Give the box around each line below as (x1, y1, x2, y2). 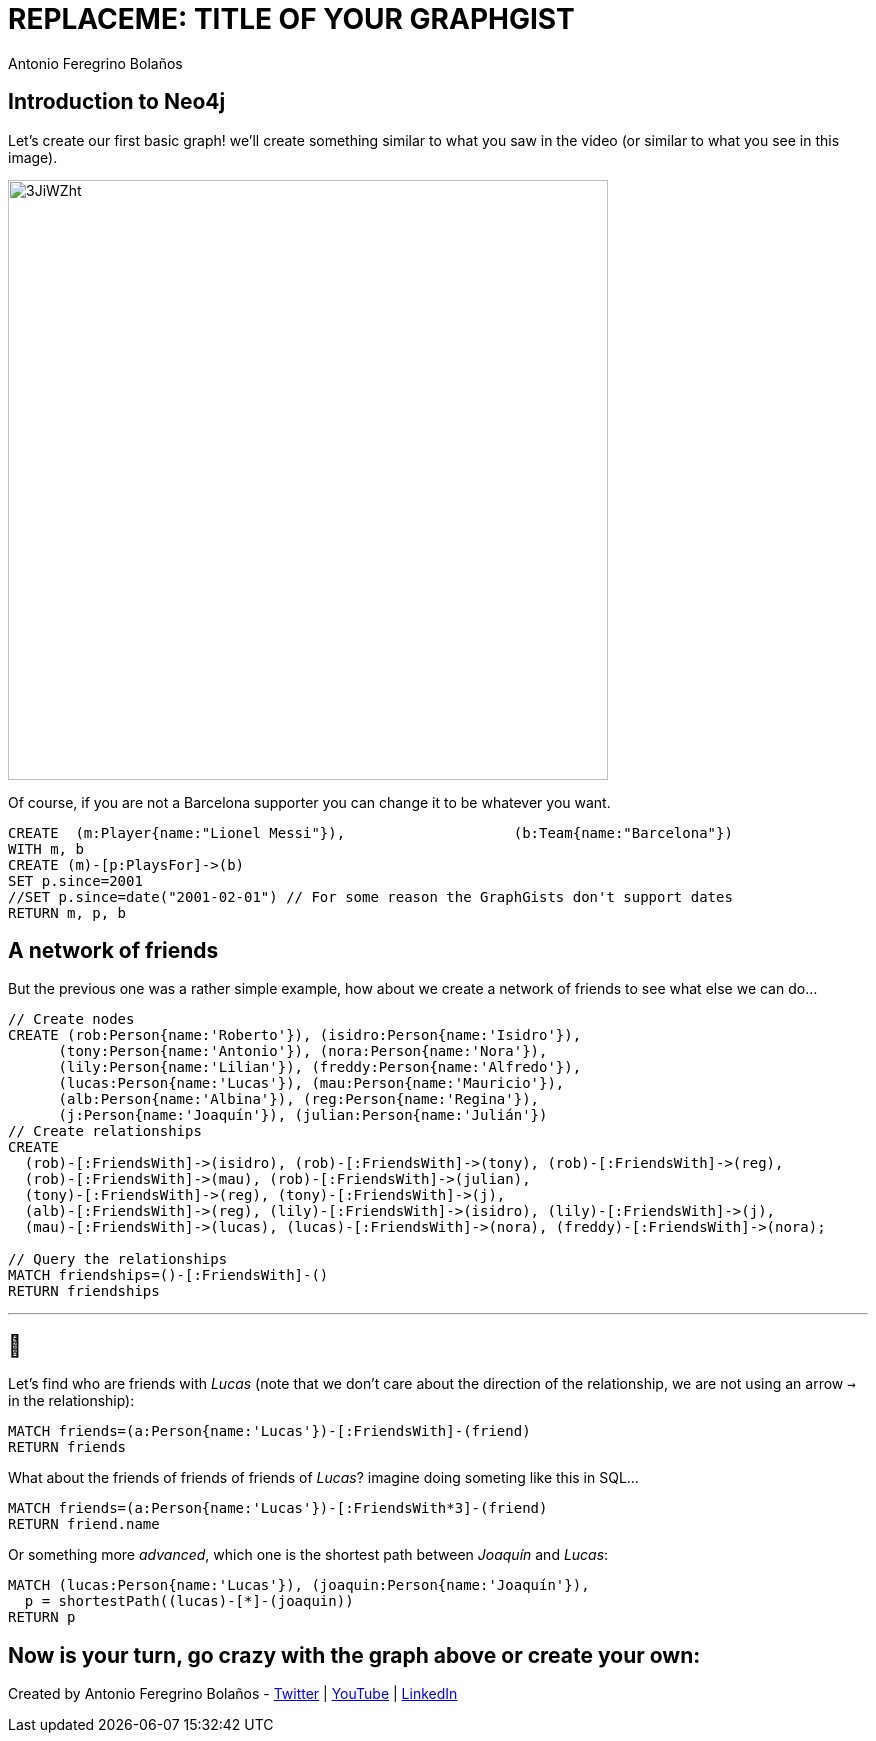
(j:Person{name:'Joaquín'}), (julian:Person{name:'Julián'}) (58, 1107, 548, 1124)
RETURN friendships (8, 1283, 160, 1300)
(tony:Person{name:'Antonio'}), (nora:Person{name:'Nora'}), (58, 1043, 548, 1060)
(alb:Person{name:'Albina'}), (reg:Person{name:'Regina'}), (58, 1091, 540, 1108)
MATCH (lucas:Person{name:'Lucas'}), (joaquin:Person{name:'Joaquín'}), (8, 1577, 590, 1594)
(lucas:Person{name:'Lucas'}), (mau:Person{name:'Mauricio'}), (58, 1075, 565, 1092)
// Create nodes (8, 1011, 135, 1028)
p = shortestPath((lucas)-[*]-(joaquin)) (24, 1593, 354, 1610)
